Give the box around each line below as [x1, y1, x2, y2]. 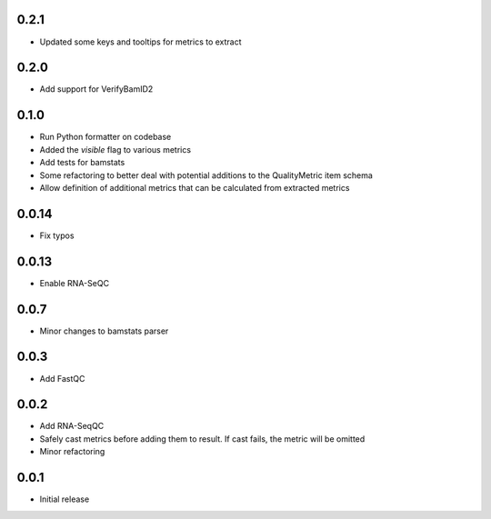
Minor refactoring [39, 446, 105, 457]
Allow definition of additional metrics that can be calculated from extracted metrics [39, 182, 350, 193]
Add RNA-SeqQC [39, 421, 105, 432]
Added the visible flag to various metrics [39, 144, 191, 155]
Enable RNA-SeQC [39, 277, 109, 288]
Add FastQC [39, 373, 85, 384]
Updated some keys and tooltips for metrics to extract [39, 36, 242, 47]
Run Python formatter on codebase [39, 132, 172, 143]
